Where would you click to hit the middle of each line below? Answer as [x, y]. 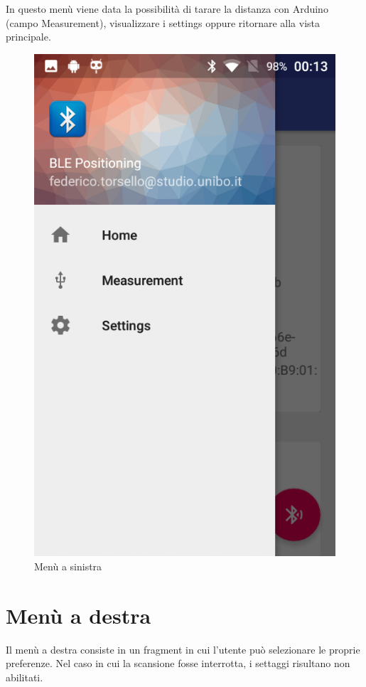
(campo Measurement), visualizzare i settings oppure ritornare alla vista [163, 22]
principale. [28, 37]
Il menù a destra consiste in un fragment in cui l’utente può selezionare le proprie [183, 649]
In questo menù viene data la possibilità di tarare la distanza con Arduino [167, 9]
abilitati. [25, 677]
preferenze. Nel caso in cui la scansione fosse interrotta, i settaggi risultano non [178, 663]
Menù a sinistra [68, 566]
